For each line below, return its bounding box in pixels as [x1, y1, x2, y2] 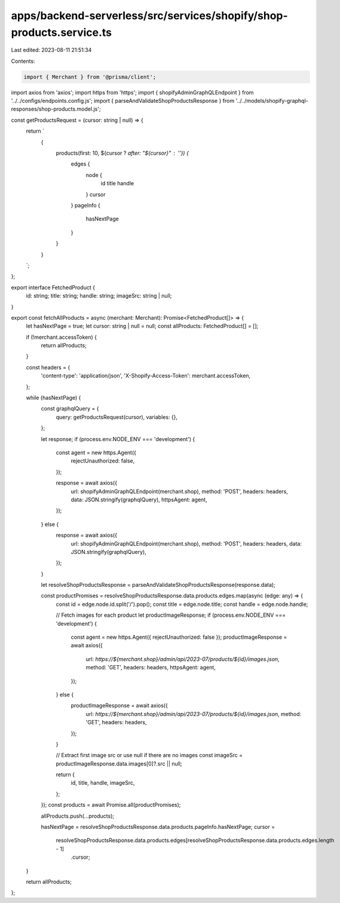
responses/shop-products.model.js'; [11, 105, 101, 113]
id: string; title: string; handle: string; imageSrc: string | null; [26, 292, 172, 299]
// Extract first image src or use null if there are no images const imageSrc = [56, 752, 243, 759]
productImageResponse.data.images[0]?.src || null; [56, 760, 182, 767]
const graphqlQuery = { [41, 405, 99, 412]
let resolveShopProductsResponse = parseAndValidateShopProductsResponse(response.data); [41, 581, 276, 589]
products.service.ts [11, 26, 112, 39]
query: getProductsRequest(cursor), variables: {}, [56, 413, 178, 421]
